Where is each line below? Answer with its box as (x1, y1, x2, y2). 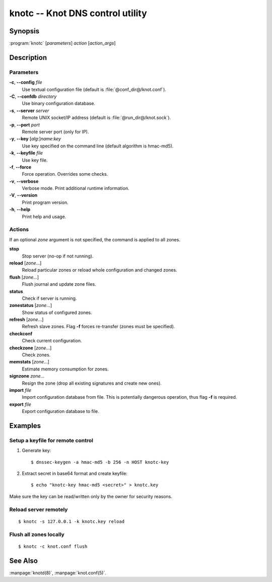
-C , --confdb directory (9, 93, 57, 99)
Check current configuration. (22, 338, 82, 344)
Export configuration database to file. (22, 408, 99, 414)
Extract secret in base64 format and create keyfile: (22, 470, 128, 477)
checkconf (9, 331, 33, 337)
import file (9, 387, 32, 393)
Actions (9, 226, 29, 233)
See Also (9, 556, 38, 565)
